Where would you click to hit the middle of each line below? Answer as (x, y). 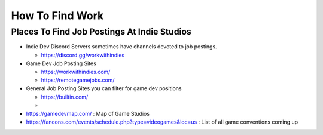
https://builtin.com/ (65, 97)
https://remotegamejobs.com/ (78, 80)
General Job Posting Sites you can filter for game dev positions (104, 88)
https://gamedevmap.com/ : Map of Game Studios (88, 113)
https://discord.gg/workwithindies (83, 55)
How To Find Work (57, 16)
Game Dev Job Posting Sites (61, 63)
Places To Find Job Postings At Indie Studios (101, 32)
